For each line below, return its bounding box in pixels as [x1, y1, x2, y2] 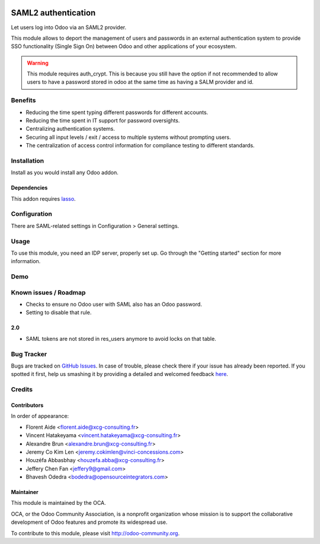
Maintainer [11, 489, 39, 496]
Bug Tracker [11, 350, 47, 358]
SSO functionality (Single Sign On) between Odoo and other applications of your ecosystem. [11, 43, 237, 50]
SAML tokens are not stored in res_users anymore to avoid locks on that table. [25, 335, 216, 342]
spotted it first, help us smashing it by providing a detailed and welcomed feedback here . [11, 371, 228, 378]
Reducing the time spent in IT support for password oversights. [25, 117, 180, 124]
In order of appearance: [11, 413, 69, 420]
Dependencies [11, 184, 48, 191]
